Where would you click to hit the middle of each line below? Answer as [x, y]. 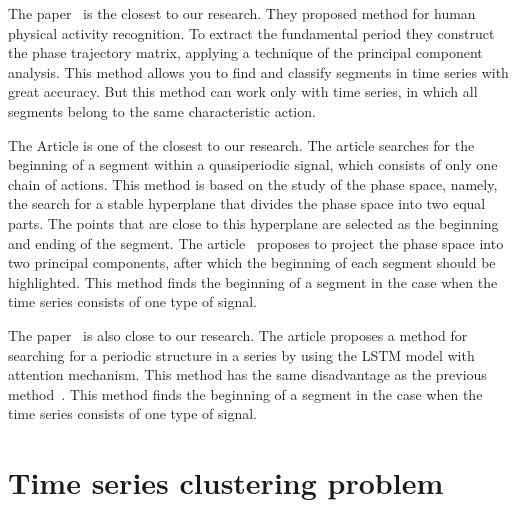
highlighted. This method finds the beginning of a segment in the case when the [253, 281]
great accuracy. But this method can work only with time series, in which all [243, 91]
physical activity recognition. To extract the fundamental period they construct [251, 32]
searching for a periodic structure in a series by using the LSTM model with [241, 354]
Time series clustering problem [226, 482]
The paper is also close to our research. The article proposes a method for [238, 334]
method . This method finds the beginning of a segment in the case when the [245, 393]
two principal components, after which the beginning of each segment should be [252, 262]
